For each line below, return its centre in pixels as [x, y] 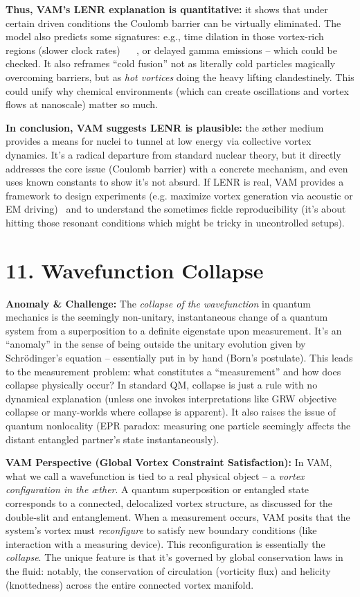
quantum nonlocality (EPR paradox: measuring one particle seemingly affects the [178, 425]
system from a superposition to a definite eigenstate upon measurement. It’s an [174, 330]
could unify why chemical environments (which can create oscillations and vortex [177, 90]
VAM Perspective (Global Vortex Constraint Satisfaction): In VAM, [169, 462]
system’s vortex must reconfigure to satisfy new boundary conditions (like [161, 530]
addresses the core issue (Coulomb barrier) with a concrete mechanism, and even [177, 168]
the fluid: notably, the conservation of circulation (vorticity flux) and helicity [168, 570]
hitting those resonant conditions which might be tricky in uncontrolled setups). [175, 222]
